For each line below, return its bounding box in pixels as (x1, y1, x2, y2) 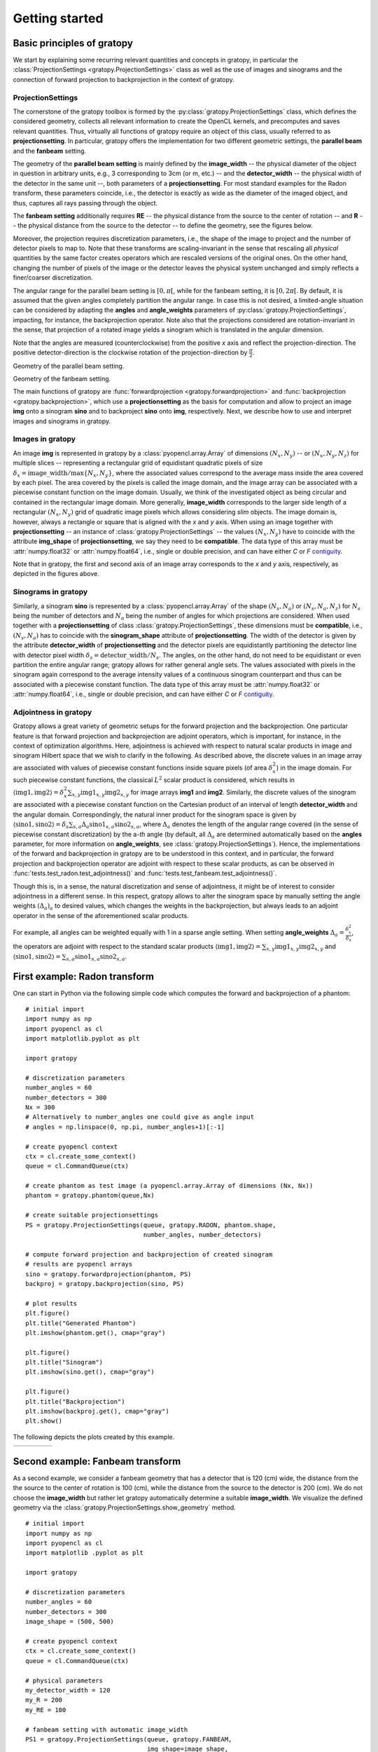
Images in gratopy (13, 434, 76, 444)
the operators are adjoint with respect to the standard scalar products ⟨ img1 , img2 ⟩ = (13, 943, 261, 951)
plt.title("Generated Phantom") (25, 1319, 136, 1327)
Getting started (13, 11, 104, 26)
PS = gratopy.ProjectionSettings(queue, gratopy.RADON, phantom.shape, (25, 1221, 276, 1229)
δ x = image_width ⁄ (13, 469, 70, 479)
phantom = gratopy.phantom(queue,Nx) (25, 1191, 155, 1200)
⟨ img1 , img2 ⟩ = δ (13, 788, 64, 796)
